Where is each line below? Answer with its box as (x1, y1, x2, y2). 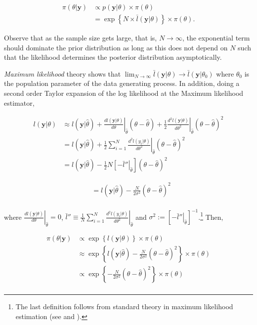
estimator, (4, 97, 35, 108)
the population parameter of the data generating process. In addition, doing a (4, 78, 240, 88)
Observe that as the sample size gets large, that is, (4, 33, 157, 43)
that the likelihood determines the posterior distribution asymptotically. (4, 52, 222, 62)
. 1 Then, (198, 210, 223, 222)
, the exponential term (182, 33, 250, 43)
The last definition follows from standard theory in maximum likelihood (15, 301, 233, 312)
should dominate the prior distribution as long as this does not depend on (4, 42, 228, 52)
